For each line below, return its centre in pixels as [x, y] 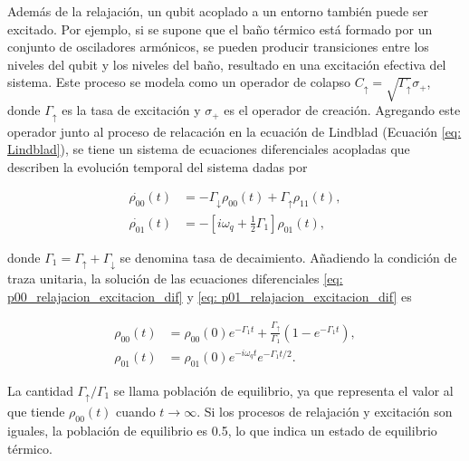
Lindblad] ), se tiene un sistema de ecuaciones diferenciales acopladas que [209, 149]
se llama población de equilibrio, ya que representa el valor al [283, 390]
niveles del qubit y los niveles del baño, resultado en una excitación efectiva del [227, 64]
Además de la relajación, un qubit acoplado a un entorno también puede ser [218, 11]
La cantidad [40, 390]
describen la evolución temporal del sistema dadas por [158, 166]
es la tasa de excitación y [131, 110]
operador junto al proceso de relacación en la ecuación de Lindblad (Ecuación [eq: [234, 131]
